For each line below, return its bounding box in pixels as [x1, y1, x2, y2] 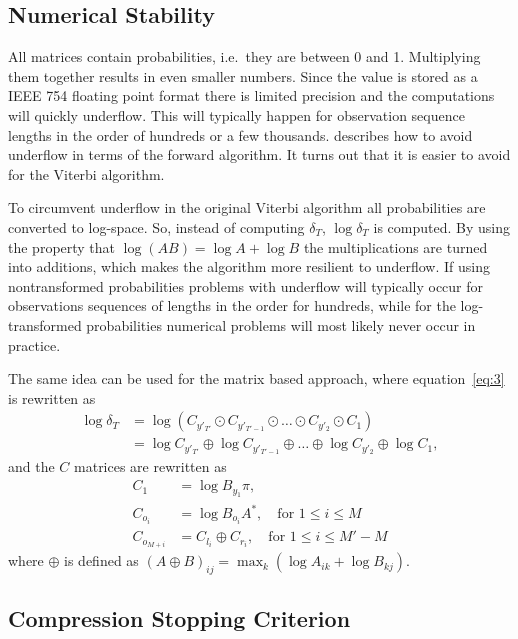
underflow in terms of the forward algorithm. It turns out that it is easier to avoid [8, 144, 511, 165]
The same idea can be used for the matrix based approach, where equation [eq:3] [8, 368, 505, 389]
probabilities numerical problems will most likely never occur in [86, 314, 476, 335]
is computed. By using [373, 216, 510, 237]
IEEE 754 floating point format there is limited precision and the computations [8, 85, 495, 106]
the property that [8, 236, 116, 257]
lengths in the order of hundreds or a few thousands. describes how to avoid [8, 124, 473, 145]
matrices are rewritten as [74, 456, 227, 477]
